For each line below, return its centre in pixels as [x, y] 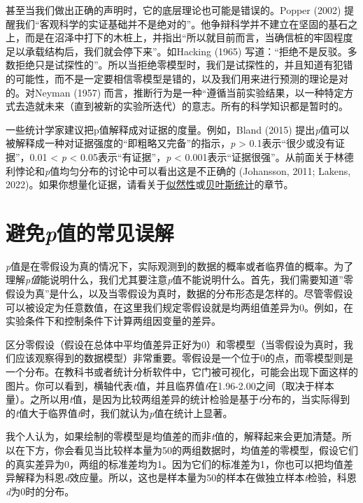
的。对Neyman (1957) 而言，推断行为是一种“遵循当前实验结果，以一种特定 [175, 92]
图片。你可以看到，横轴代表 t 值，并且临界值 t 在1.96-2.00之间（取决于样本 [170, 385]
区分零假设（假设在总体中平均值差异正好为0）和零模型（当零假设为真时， [175, 344]
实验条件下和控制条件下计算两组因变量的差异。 [113, 321]
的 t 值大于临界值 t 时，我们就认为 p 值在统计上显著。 [119, 412]
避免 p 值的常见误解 [90, 232]
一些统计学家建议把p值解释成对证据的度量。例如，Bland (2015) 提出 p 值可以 [178, 129]
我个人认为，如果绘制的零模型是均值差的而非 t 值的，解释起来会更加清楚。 [174, 436]
